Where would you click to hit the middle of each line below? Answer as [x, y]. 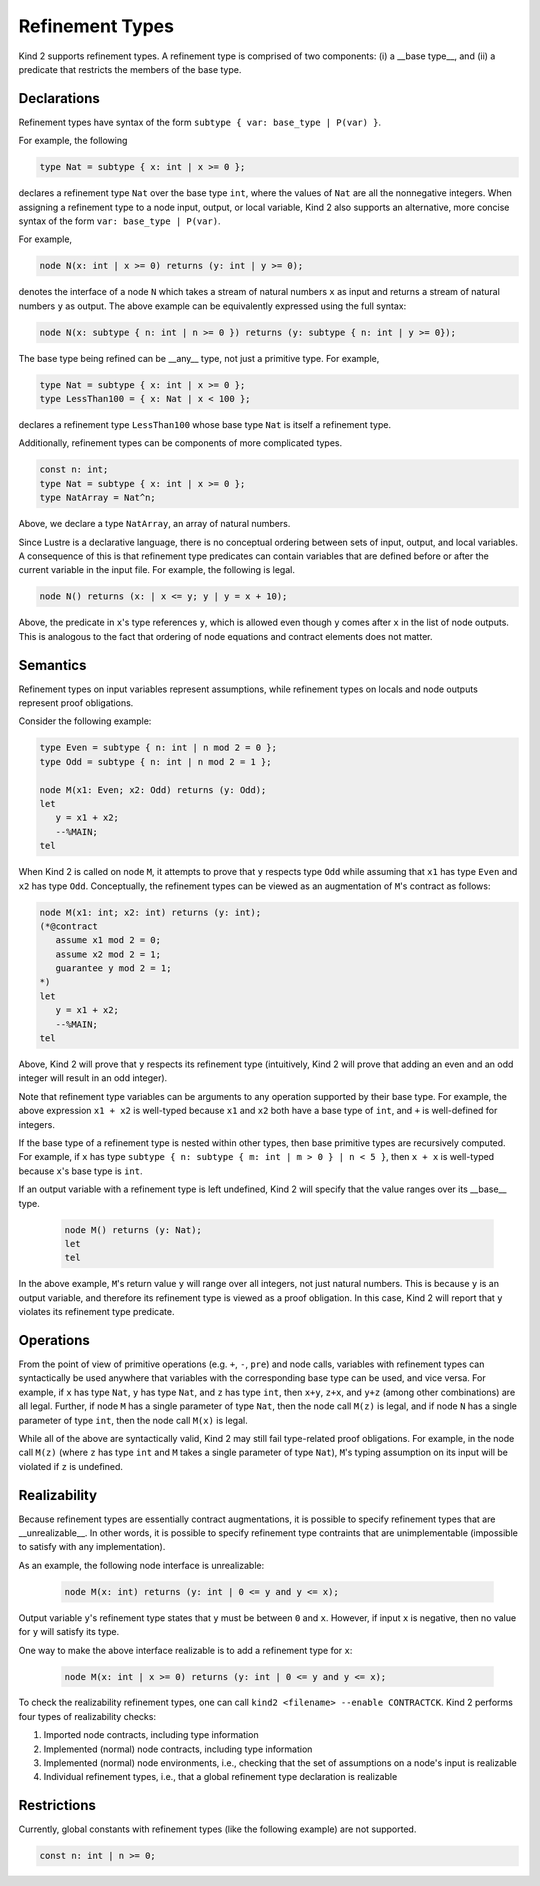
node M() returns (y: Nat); [133, 1229]
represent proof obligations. [76, 703]
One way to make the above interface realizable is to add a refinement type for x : [185, 1650]
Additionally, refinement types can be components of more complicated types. [180, 443]
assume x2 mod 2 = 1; [108, 954]
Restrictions [57, 1805]
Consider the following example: [85, 721]
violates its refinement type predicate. [96, 1312]
